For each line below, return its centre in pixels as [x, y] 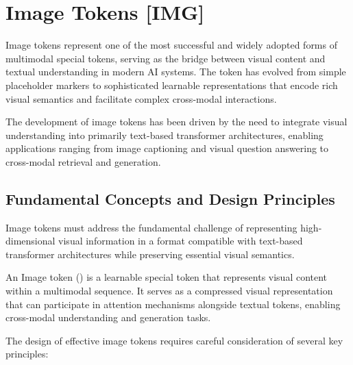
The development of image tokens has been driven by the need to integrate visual [176, 122]
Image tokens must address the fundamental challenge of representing [151, 227]
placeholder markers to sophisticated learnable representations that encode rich [172, 85]
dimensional [31, 241]
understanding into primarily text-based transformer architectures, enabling [165, 135]
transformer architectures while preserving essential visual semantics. [150, 254]
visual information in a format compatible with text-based [181, 241]
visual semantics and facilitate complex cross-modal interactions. [141, 98]
